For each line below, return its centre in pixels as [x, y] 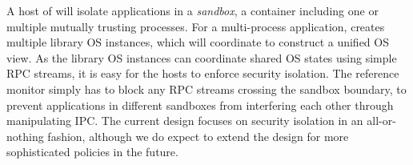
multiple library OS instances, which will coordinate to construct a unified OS [198, 42]
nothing [25, 136]
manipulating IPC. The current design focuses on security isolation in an [185, 121]
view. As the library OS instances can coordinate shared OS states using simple [202, 57]
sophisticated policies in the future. [92, 152]
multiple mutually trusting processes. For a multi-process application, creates [196, 26]
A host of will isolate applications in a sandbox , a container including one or [192, 10]
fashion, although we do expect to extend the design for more [198, 136]
